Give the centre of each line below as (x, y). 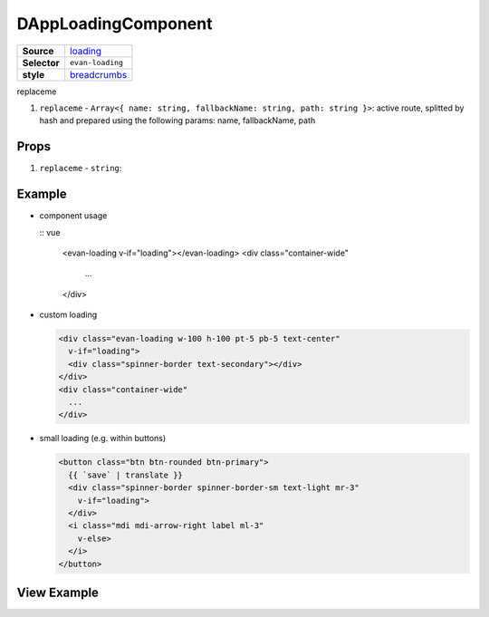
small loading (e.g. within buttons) (103, 439)
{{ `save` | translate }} (125, 475)
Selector (41, 63)
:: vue (50, 232)
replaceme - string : (81, 169)
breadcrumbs (98, 74)
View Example (58, 592)
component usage (73, 216)
